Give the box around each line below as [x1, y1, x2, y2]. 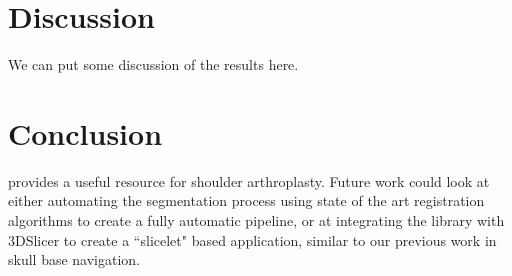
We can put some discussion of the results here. [8, 54, 299, 75]
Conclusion [8, 112, 163, 153]
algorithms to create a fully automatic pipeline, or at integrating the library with [8, 210, 505, 231]
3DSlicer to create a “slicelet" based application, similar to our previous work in [8, 229, 497, 250]
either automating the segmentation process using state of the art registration [8, 190, 485, 211]
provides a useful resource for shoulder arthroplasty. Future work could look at [8, 170, 490, 191]
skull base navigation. [8, 249, 141, 270]
